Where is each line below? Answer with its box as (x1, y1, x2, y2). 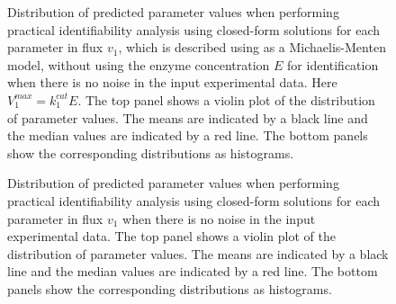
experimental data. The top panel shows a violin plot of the (7, 227, 336, 246)
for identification (287, 55, 379, 74)
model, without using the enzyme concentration (7, 55, 270, 74)
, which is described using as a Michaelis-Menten (118, 38, 386, 57)
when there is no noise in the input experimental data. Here (7, 73, 337, 92)
